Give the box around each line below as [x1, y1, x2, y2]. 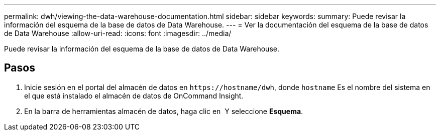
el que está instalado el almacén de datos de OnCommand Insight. [24, 91, 244, 100]
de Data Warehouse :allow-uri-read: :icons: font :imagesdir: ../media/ [4, 29, 232, 37]
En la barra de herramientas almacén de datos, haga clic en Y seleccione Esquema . [24, 106, 303, 115]
